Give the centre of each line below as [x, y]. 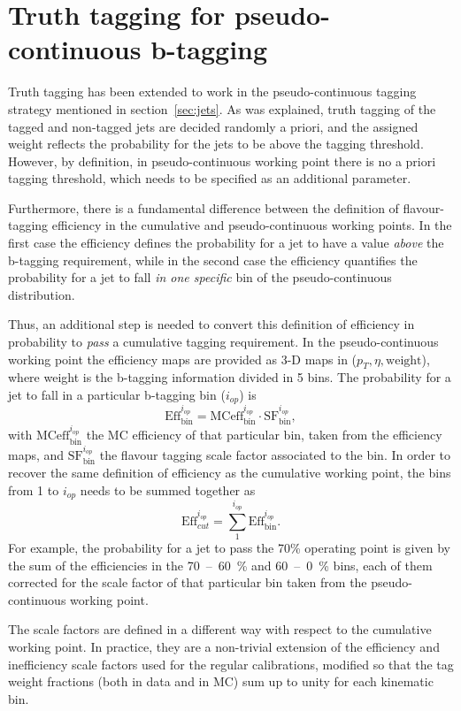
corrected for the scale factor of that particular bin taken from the [188, 582]
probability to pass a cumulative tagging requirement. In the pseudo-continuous [223, 342]
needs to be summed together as [168, 489]
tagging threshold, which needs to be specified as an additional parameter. [210, 178]
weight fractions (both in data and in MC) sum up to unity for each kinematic [221, 681]
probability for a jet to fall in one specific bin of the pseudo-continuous [200, 277]
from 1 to [34, 489]
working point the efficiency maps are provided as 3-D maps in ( [183, 359]
